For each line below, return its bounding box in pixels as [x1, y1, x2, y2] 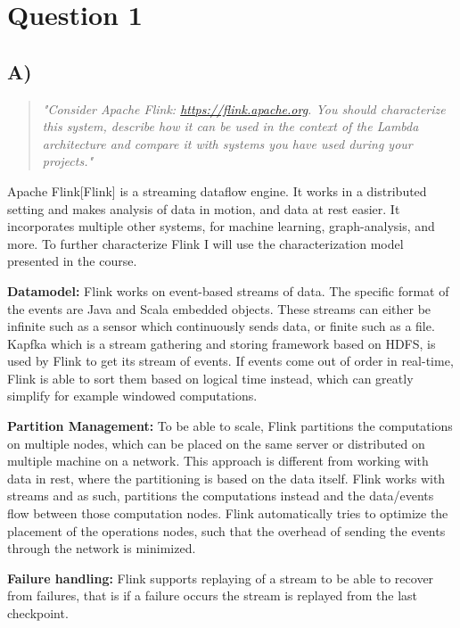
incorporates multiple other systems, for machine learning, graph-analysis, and [7, 217, 435, 235]
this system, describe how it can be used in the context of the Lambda [42, 117, 419, 136]
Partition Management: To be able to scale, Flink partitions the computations [7, 417, 453, 435]
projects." [42, 152, 94, 170]
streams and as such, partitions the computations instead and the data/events [7, 486, 434, 505]
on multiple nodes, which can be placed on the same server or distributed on [7, 434, 425, 452]
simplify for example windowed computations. [7, 386, 258, 405]
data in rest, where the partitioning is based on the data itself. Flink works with [7, 468, 446, 487]
